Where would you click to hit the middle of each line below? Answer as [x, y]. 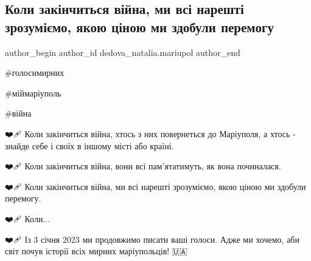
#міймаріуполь [33, 93]
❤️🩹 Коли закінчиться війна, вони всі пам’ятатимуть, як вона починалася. [143, 166]
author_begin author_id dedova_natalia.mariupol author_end [123, 52]
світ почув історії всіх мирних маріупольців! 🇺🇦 [96, 251]
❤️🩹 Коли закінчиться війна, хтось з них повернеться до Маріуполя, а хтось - [150, 133]
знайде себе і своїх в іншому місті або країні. [89, 145]
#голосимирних [35, 73]
